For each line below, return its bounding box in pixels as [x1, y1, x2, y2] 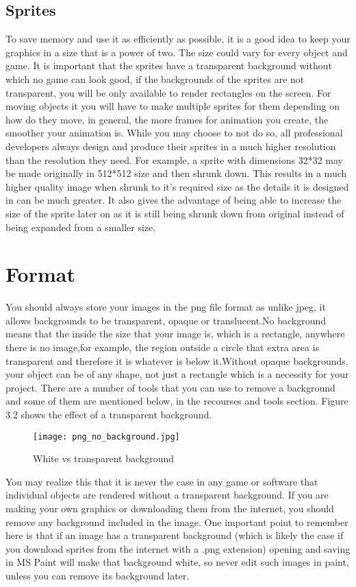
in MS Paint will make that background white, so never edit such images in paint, [5, 555, 349, 569]
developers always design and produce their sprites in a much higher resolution [5, 139, 336, 153]
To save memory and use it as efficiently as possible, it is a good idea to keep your [5, 32, 351, 46]
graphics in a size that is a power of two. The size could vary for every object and [5, 45, 348, 59]
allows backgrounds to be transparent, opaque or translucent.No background [5, 313, 327, 327]
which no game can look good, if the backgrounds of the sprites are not [5, 71, 305, 86]
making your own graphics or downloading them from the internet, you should [5, 501, 334, 516]
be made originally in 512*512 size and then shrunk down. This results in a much [5, 166, 347, 180]
